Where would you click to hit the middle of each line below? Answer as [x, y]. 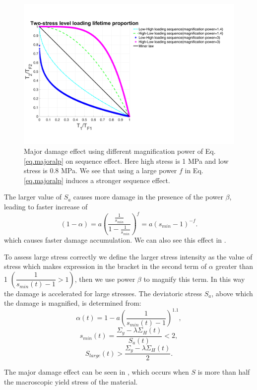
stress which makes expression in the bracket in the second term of [105, 266]
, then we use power [105, 279]
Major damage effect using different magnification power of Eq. [120, 151]
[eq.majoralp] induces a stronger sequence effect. [97, 180]
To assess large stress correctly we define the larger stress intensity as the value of [128, 256]
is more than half [224, 372]
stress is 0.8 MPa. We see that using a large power [100, 170]
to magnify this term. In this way [194, 279]
